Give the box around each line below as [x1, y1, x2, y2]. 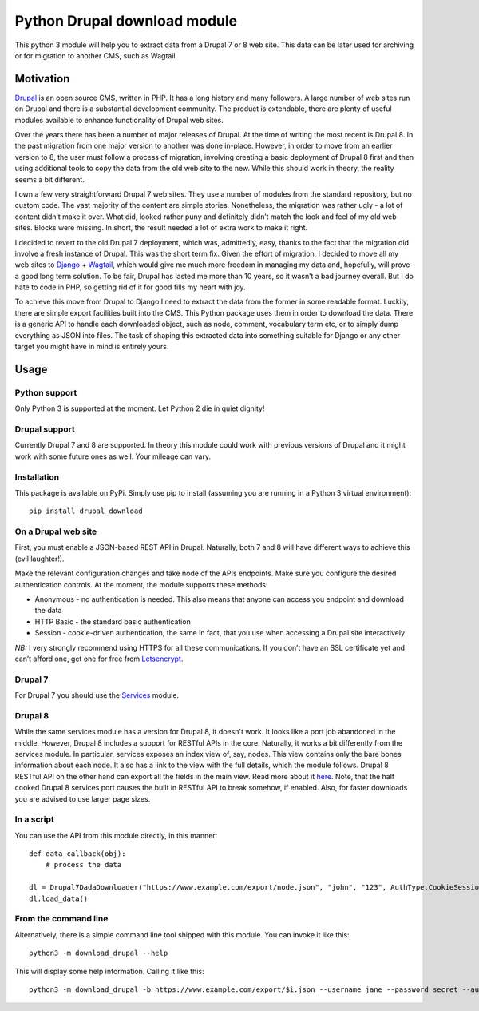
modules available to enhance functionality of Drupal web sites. [14, 115, 224, 125]
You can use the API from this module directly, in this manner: [14, 830, 218, 840]
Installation [14, 472, 60, 483]
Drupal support [14, 424, 75, 435]
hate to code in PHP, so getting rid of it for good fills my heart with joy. [14, 282, 247, 292]
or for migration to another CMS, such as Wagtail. [14, 50, 178, 60]
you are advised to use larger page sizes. [14, 794, 151, 803]
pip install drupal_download [29, 507, 143, 515]
